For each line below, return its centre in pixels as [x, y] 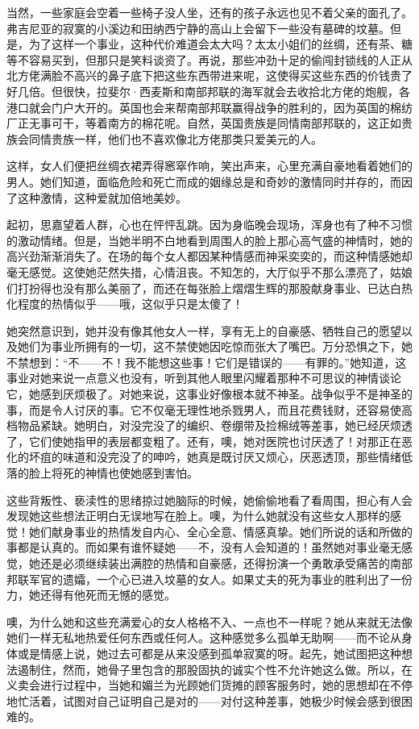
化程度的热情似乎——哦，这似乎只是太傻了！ [125, 304]
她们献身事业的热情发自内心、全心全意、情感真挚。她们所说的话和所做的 [220, 531]
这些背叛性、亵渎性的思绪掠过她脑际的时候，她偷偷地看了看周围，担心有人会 [209, 500]
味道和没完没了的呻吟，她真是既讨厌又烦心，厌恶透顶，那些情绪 [232, 457]
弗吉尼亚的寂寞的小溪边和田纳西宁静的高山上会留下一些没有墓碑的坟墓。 [198, 28]
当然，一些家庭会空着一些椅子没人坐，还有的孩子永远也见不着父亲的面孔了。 [209, 12]
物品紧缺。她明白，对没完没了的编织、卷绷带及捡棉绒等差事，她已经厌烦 [209, 425]
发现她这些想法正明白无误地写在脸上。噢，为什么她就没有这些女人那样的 [198, 516]
